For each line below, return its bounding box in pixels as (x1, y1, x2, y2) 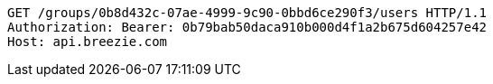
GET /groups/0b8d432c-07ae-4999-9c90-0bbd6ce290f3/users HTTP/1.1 (7, 5, 488, 20)
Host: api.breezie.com (7, 34, 168, 49)
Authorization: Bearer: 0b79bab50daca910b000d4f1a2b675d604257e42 (7, 20, 488, 34)
